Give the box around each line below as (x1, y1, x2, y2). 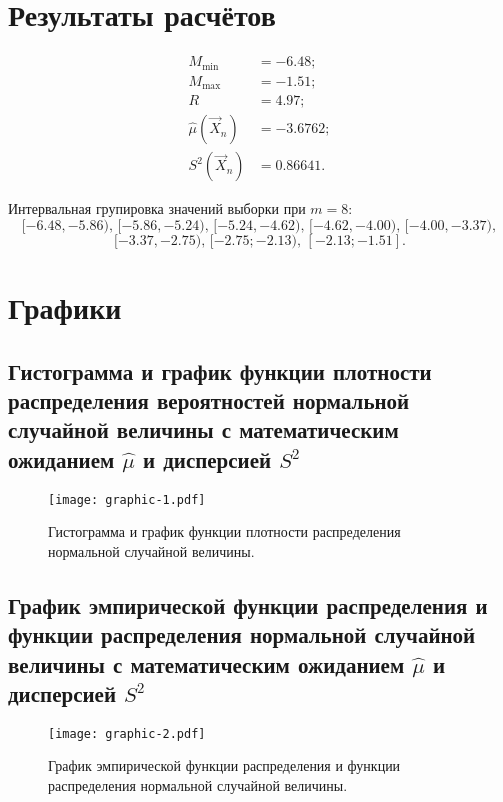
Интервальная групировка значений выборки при (8, 198, 306, 219)
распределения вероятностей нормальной (8, 384, 410, 415)
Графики (8, 286, 122, 327)
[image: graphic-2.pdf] (48, 726, 206, 741)
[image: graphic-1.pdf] (48, 492, 206, 507)
